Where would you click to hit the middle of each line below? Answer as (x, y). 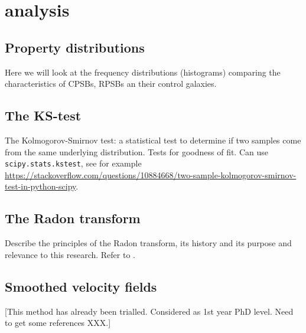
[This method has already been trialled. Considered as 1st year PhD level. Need (149, 311)
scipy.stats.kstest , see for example (73, 163)
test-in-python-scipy (40, 186)
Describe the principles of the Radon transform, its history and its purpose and (148, 243)
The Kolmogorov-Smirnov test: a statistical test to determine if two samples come (153, 140)
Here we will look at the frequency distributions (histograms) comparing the (143, 72)
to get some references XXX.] (58, 323)
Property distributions (75, 47)
